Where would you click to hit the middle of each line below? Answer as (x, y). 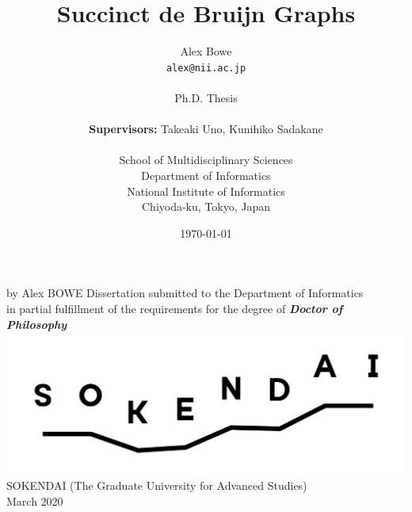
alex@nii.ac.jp (206, 68)
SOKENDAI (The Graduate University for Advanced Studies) (157, 485)
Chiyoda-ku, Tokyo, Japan (206, 206)
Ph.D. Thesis (206, 97)
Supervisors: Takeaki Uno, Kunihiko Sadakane (206, 129)
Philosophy (37, 324)
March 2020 (35, 501)
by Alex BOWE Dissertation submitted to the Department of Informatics (185, 293)
